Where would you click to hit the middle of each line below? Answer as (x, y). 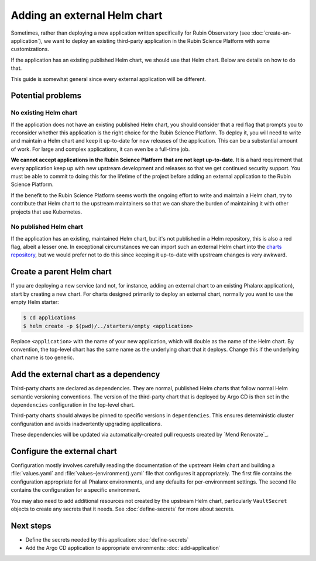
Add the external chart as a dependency (85, 375)
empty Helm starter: (35, 302)
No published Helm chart (47, 227)
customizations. (30, 49)
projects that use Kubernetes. (47, 212)
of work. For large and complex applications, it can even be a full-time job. (100, 149)
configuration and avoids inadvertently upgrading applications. (86, 424)
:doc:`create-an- (271, 33)
